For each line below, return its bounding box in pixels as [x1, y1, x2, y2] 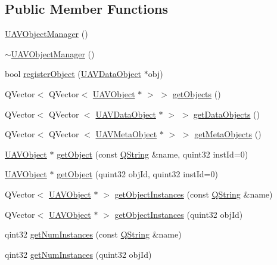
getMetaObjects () [194, 128, 262, 140]
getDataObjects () [193, 107, 260, 120]
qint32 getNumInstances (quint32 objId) [5, 248, 152, 260]
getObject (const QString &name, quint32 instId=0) [57, 147, 248, 160]
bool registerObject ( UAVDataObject [5, 67, 142, 80]
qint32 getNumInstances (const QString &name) [5, 228, 182, 241]
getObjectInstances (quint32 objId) [114, 208, 243, 220]
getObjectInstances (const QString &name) [114, 187, 273, 200]
